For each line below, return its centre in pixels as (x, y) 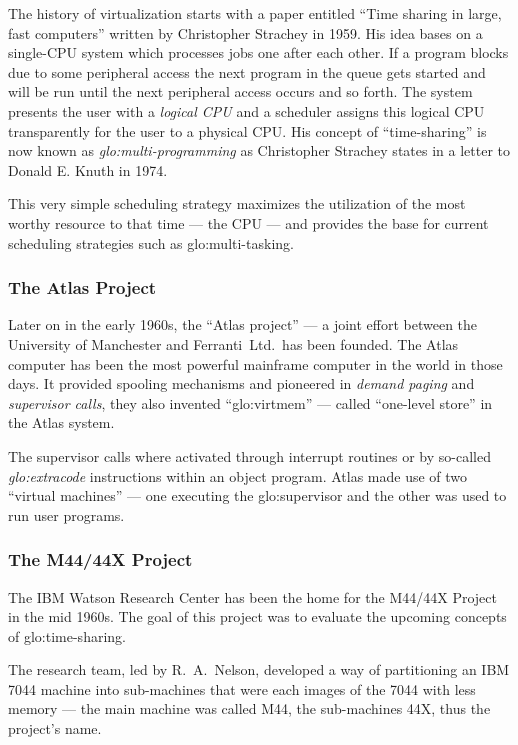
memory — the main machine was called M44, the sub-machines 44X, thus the (249, 708)
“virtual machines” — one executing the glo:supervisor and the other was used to (257, 495)
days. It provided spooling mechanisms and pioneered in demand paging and (241, 383)
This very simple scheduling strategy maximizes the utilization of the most (237, 203)
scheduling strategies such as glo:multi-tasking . (151, 242)
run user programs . (66, 514)
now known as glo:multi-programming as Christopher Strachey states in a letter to (259, 150)
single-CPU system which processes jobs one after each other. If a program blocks (258, 52)
